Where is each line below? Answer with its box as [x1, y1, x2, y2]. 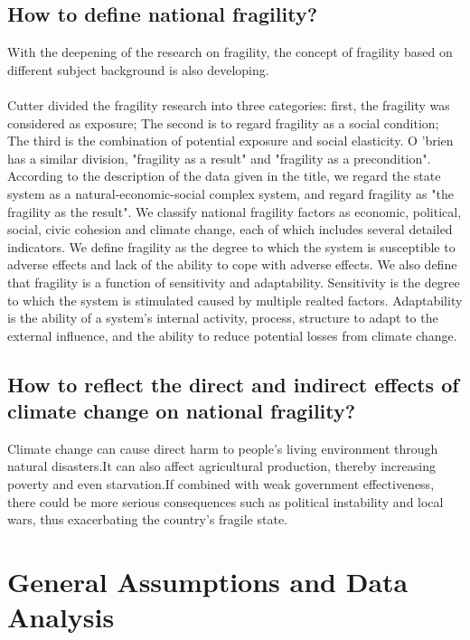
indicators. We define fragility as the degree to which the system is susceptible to [7, 237, 456, 256]
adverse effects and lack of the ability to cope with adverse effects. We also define [7, 255, 457, 274]
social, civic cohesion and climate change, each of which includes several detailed [7, 220, 453, 239]
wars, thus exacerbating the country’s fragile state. [7, 510, 288, 529]
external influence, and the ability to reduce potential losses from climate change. [7, 325, 457, 344]
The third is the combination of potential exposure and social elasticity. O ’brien [7, 131, 454, 150]
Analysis [7, 598, 115, 635]
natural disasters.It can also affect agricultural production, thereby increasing [7, 456, 436, 475]
